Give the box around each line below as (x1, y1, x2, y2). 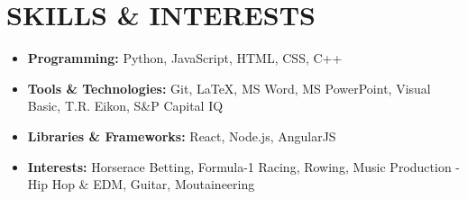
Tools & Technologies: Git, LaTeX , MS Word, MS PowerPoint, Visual (27, 78, 431, 97)
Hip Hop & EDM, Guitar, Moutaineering (27, 175, 255, 194)
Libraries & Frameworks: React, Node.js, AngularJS (27, 126, 336, 145)
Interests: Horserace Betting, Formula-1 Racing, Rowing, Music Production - (27, 157, 461, 176)
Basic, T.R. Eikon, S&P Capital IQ (27, 96, 224, 115)
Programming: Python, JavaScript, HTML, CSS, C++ (27, 49, 343, 68)
